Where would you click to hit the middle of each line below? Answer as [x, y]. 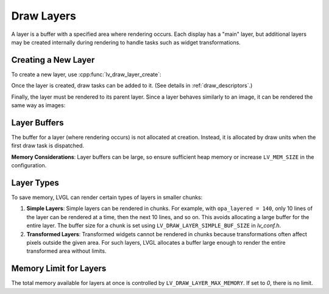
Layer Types [35, 183]
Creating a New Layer [53, 60]
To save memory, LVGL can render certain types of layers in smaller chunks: [107, 197]
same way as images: [38, 105]
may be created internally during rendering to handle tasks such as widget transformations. [126, 42]
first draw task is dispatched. [48, 145]
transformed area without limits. [66, 251]
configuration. [29, 166]
